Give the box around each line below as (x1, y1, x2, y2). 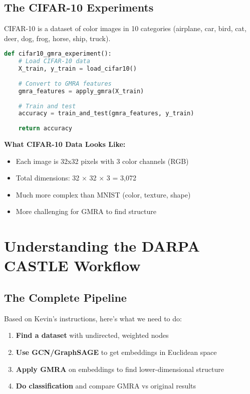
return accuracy (18, 125, 73, 132)
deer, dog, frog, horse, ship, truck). (4, 33, 111, 43)
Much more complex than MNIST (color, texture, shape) (16, 189, 191, 200)
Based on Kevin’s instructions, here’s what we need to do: (4, 313, 182, 323)
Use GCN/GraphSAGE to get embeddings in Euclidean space (16, 346, 217, 357)
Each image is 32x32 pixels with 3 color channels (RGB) (16, 155, 189, 166)
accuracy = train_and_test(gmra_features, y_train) (18, 110, 194, 117)
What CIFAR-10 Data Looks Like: (4, 139, 126, 149)
